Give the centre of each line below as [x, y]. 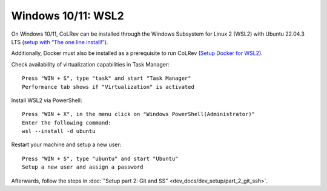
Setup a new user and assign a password [83, 167]
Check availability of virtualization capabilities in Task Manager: [90, 64]
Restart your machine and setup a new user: [66, 144]
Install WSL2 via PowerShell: [47, 100]
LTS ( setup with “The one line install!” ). [60, 42]
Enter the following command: [67, 123]
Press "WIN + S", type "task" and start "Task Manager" [107, 78]
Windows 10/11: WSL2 [68, 16]
